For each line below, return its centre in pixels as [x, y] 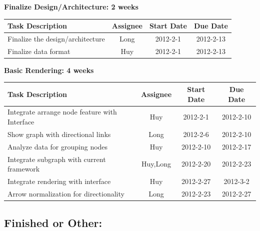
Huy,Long [156, 164]
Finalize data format [39, 51]
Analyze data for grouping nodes [58, 146]
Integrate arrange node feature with [62, 112]
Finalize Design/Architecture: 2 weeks [71, 6]
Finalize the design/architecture [56, 38]
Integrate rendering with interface [59, 181]
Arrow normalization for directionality [66, 193]
